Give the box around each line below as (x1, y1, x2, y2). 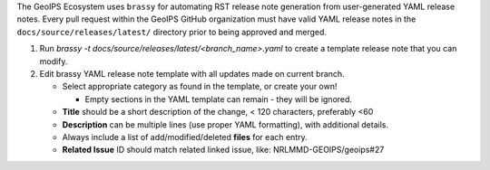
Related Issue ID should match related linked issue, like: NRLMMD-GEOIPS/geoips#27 (62, 145, 385, 156)
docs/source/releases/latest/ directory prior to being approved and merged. (16, 26, 327, 37)
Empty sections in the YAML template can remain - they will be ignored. (84, 93, 353, 104)
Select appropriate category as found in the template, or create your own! (62, 81, 338, 92)
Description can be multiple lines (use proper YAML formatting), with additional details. (62, 118, 389, 130)
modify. (39, 55, 68, 67)
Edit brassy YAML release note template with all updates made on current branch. (39, 68, 345, 79)
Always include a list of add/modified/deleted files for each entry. (62, 131, 308, 142)
